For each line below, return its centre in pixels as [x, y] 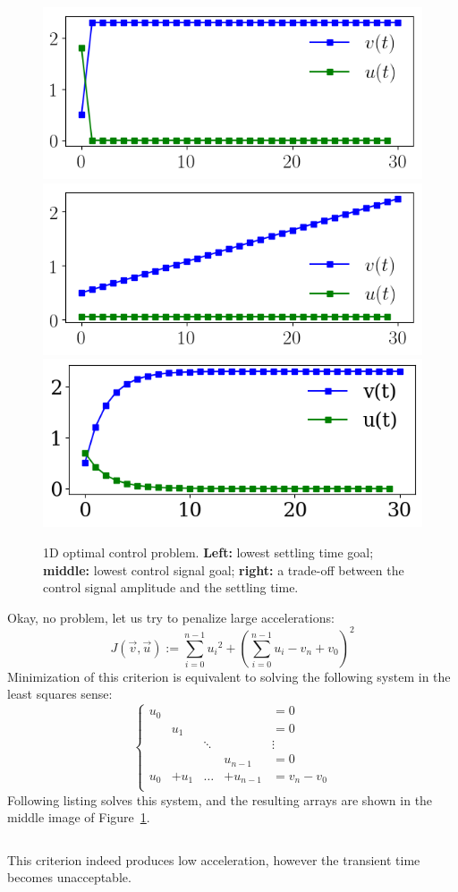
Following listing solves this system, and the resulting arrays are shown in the [220, 799]
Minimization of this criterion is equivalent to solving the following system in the [229, 676]
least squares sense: [60, 694]
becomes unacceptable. [69, 877]
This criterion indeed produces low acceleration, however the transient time [214, 859]
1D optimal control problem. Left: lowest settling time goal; [208, 552]
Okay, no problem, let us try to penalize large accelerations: [171, 617]
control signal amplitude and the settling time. [171, 587]
